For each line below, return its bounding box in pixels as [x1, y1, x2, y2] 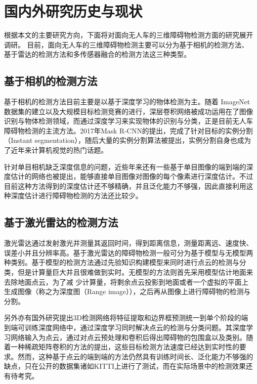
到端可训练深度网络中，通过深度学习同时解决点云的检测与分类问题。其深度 [4, 322, 246, 332]
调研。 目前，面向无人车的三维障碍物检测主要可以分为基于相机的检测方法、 [4, 39, 249, 49]
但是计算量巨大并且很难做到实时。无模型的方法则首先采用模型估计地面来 [17, 267, 253, 277]
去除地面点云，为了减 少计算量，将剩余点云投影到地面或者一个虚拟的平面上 [4, 276, 249, 287]
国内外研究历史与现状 [4, 1, 143, 21]
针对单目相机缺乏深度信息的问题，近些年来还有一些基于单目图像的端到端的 [4, 161, 246, 171]
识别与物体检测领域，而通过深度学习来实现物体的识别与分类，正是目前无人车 [4, 116, 253, 126]
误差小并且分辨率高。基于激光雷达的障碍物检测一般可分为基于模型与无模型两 [4, 247, 253, 257]
